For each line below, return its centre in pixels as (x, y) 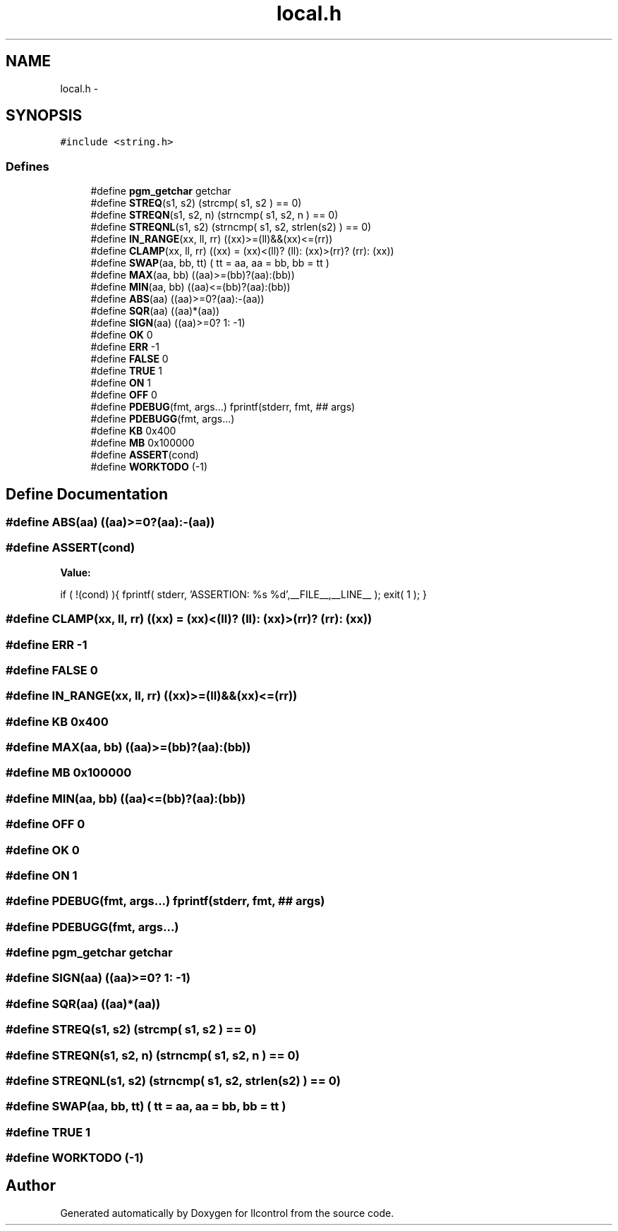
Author (31, 1186)
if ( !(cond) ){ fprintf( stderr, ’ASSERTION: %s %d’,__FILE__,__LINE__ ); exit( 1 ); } (244, 594)
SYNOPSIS (44, 116)
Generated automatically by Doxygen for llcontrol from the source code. (227, 1213)
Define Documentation (87, 494)
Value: (75, 572)
